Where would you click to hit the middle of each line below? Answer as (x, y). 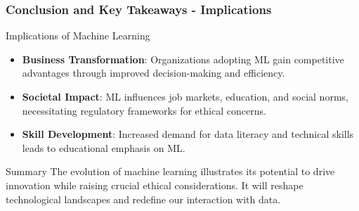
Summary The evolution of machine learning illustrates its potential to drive (170, 171)
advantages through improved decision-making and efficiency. (154, 73)
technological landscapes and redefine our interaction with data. (143, 199)
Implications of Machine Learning (78, 36)
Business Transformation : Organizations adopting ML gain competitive (183, 59)
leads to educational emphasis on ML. (104, 147)
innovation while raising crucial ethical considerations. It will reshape (155, 185)
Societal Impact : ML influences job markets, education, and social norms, (185, 96)
